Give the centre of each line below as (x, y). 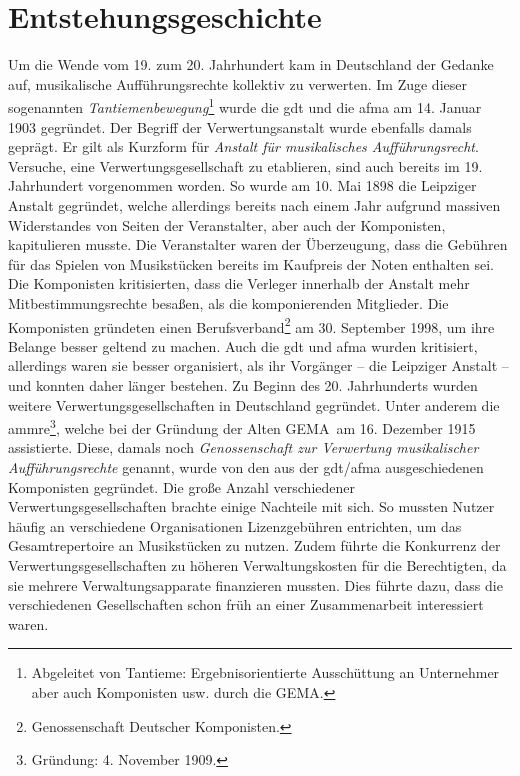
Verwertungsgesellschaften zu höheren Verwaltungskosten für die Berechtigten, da (257, 564)
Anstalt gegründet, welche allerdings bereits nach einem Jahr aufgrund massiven (254, 204)
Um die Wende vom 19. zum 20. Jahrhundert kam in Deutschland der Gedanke (251, 64)
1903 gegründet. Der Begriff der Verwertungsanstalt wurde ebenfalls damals (240, 126)
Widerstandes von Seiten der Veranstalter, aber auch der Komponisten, (227, 224)
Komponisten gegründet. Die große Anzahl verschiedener (182, 486)
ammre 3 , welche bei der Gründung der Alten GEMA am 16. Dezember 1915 (242, 426)
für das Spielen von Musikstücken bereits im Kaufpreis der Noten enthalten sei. (251, 263)
